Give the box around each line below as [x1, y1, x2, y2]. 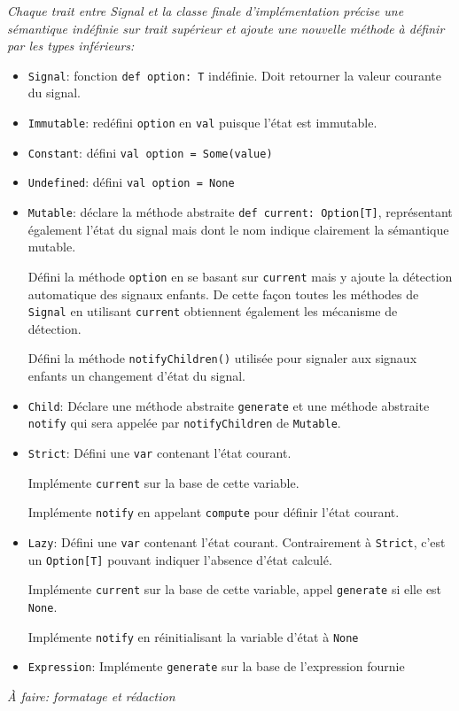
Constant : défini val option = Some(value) [27, 143, 273, 161]
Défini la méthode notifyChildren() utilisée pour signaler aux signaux [27, 349, 417, 367]
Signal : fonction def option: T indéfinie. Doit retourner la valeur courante [27, 66, 442, 84]
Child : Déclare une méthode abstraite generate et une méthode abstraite [27, 396, 430, 414]
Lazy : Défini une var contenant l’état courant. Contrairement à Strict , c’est [27, 532, 446, 551]
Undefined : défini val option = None [27, 173, 235, 191]
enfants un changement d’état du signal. [27, 367, 245, 384]
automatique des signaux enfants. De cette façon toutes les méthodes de [27, 284, 419, 303]
